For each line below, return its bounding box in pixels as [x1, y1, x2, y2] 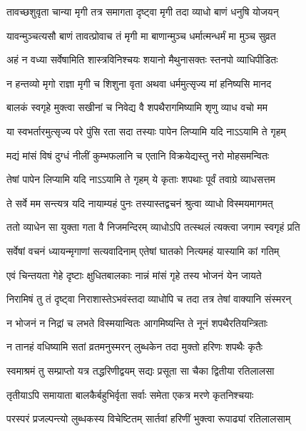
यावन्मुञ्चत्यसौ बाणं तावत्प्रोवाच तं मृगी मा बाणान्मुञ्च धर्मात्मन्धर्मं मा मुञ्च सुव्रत [6, 28, 276, 43]
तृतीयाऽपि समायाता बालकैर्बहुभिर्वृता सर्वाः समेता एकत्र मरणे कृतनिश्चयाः [6, 387, 254, 402]
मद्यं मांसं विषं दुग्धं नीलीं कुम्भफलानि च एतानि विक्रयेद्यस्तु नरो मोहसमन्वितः [6, 147, 270, 162]
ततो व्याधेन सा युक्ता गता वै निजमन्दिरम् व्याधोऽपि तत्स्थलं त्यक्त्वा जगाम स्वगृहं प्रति [6, 219, 300, 234]
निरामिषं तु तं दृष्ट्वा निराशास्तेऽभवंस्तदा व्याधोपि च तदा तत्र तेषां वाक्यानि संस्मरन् [6, 291, 292, 306]
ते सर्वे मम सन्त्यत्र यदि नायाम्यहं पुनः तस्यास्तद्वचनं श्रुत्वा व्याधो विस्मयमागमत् [6, 195, 273, 210]
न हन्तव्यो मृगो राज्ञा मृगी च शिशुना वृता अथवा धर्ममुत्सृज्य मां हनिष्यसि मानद [6, 76, 272, 90]
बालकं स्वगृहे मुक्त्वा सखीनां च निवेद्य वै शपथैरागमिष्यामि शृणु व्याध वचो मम [6, 100, 268, 115]
